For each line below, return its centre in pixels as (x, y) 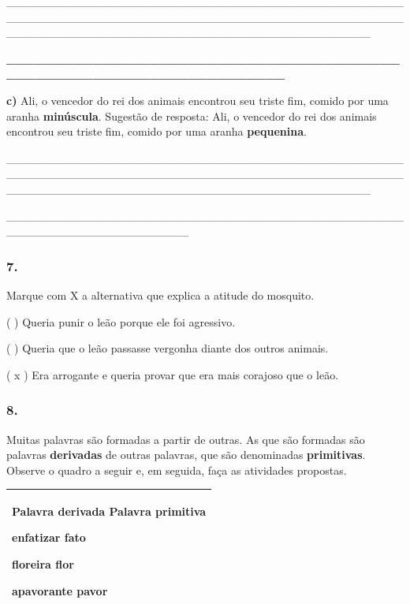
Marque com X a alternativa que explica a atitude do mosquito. (160, 295)
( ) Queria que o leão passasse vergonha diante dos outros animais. (168, 348)
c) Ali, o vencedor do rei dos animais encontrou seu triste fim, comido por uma (198, 100)
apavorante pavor (60, 590)
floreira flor (43, 564)
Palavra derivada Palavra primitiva (109, 511)
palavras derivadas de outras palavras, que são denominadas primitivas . (186, 455)
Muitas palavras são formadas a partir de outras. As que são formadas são (186, 439)
